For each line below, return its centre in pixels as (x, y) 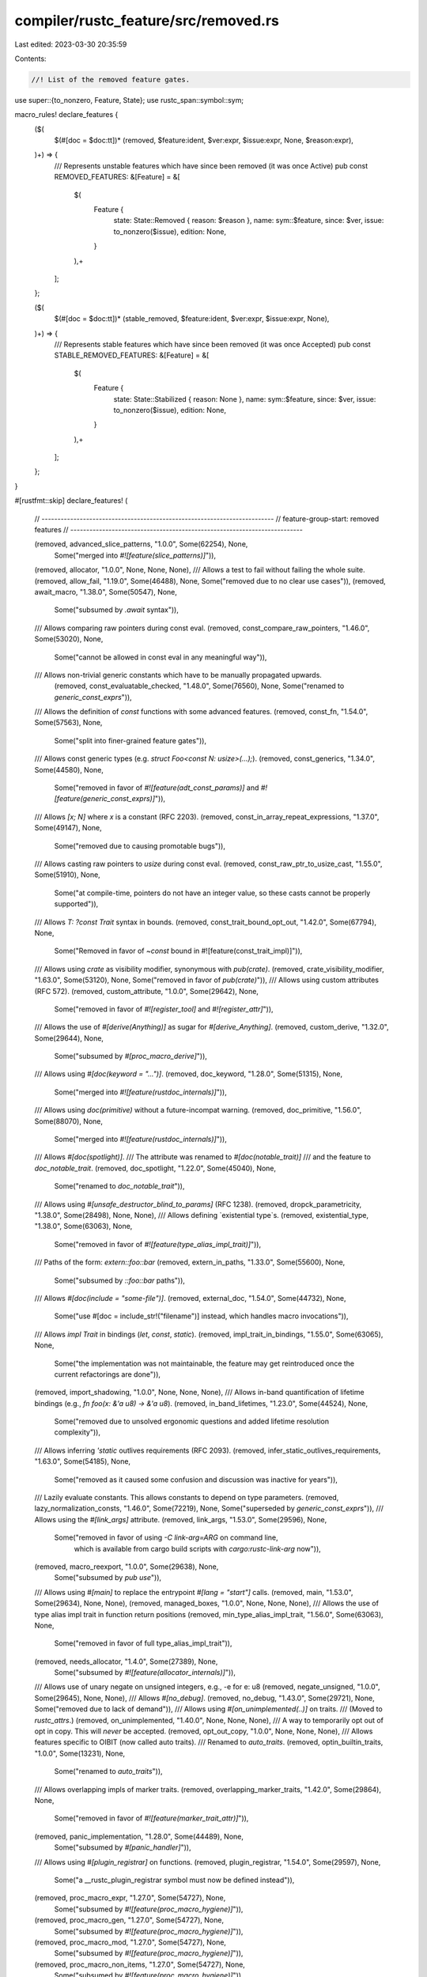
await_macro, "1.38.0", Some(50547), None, (106, 592)
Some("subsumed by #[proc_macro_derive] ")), (130, 1057)
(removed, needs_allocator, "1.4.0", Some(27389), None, (126, 1661)
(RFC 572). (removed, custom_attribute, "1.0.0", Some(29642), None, (146, 991)
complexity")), (77, 1432)
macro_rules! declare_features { (66, 115)
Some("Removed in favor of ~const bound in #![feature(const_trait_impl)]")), (178, 951)
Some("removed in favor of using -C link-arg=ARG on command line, (166, 1537)
